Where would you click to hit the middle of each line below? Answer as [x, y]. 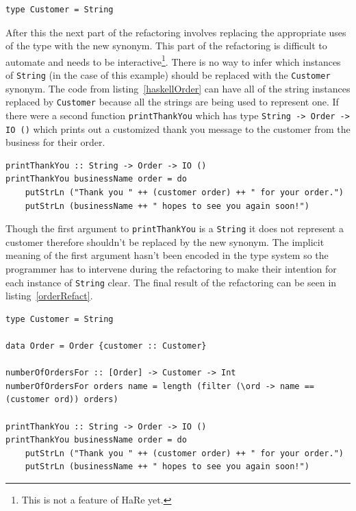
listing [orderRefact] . [49, 296]
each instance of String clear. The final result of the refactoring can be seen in [171, 282]
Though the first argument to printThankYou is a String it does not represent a [175, 228]
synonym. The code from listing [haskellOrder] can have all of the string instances [178, 88]
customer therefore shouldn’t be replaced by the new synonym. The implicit [165, 241]
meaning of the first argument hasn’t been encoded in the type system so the [167, 255]
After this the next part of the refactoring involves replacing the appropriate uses [176, 32]
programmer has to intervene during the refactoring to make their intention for [171, 269]
